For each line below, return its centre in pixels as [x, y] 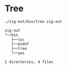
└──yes [18, 53]
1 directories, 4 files [29, 62]
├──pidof [20, 44]
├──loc [18, 40]
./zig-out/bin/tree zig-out [33, 22]
